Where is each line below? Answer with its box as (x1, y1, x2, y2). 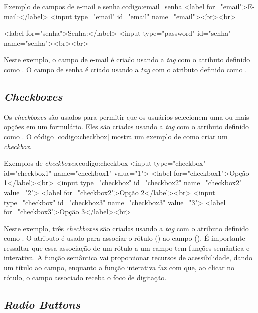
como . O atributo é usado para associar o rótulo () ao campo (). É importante (4, 233, 245, 243)
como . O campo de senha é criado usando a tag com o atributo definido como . (4, 64, 247, 74)
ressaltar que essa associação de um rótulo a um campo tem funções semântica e (4, 242, 250, 253)
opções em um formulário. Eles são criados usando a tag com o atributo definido (4, 121, 249, 132)
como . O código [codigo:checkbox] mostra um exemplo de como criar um (4, 131, 228, 141)
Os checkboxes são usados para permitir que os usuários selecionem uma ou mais (4, 111, 249, 122)
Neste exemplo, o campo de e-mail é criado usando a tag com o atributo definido (4, 54, 250, 65)
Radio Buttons (4, 296, 80, 312)
